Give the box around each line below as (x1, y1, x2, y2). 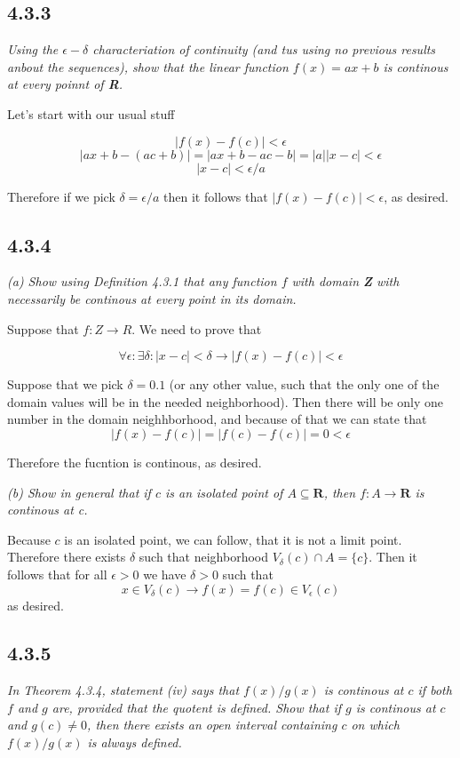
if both (417, 681, 452, 699)
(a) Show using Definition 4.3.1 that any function (7, 272, 277, 291)
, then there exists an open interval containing (87, 715, 337, 734)
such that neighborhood (139, 547, 269, 566)
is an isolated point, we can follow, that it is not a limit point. (64, 530, 402, 548)
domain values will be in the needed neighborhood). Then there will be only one (7, 392, 443, 411)
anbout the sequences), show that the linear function (7, 57, 289, 76)
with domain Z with (291, 272, 400, 291)
